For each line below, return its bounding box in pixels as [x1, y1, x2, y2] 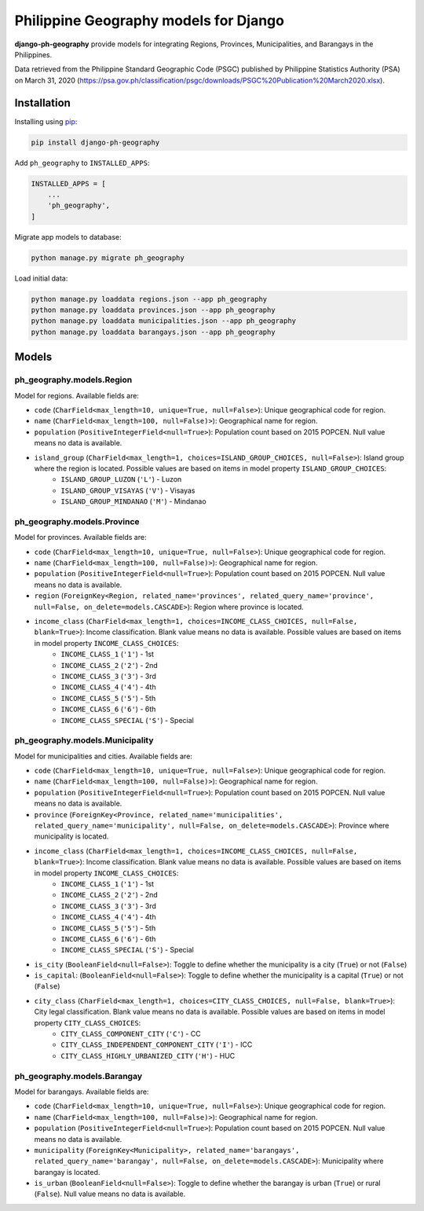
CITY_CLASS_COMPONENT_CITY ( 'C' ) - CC [60, 1029, 201, 1039]
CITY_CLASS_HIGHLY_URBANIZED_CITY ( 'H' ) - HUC [60, 1051, 236, 1060]
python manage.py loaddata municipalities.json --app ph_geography [31, 317, 297, 325]
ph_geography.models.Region [14, 374, 133, 385]
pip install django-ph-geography [31, 138, 160, 147]
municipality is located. [34, 831, 109, 841]
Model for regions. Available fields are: [14, 391, 139, 400]
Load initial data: [14, 273, 68, 283]
